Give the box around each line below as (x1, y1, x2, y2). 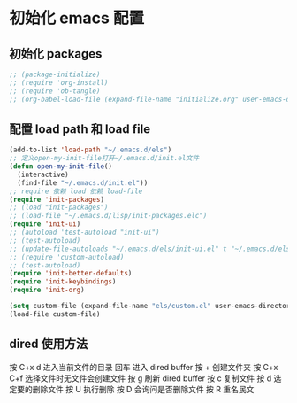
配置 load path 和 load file (9, 121, 151, 136)
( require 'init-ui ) (9, 220, 81, 229)
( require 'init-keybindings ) (9, 277, 117, 286)
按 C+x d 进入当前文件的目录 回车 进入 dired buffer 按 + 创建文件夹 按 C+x (9, 361, 278, 372)
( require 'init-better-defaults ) (9, 269, 133, 278)
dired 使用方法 (9, 337, 88, 352)
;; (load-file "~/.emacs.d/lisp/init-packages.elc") (9, 212, 208, 221)
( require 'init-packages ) (9, 195, 104, 204)
